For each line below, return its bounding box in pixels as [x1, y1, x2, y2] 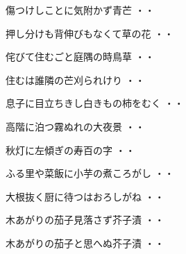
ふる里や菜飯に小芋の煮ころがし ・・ [6, 166, 174, 180]
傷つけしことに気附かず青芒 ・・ [6, 3, 155, 17]
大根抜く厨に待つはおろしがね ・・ [6, 189, 164, 203]
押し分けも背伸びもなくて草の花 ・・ [6, 26, 174, 40]
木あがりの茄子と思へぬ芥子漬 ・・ [6, 235, 164, 250]
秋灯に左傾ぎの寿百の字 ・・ [6, 142, 135, 157]
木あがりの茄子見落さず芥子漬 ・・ [6, 212, 164, 227]
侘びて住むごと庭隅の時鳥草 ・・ [6, 49, 155, 64]
